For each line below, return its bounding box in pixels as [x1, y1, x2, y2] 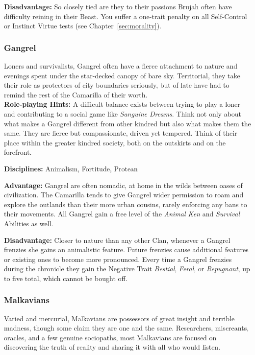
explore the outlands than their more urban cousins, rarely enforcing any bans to [4, 199, 247, 209]
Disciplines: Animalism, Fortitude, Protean [4, 163, 138, 173]
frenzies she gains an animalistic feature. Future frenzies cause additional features [4, 244, 249, 255]
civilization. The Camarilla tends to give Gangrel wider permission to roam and [4, 189, 244, 200]
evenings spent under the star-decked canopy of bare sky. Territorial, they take [4, 70, 240, 80]
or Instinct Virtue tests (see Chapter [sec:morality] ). [4, 21, 161, 31]
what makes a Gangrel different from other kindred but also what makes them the [4, 118, 251, 128]
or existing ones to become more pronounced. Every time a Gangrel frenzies [4, 254, 232, 264]
